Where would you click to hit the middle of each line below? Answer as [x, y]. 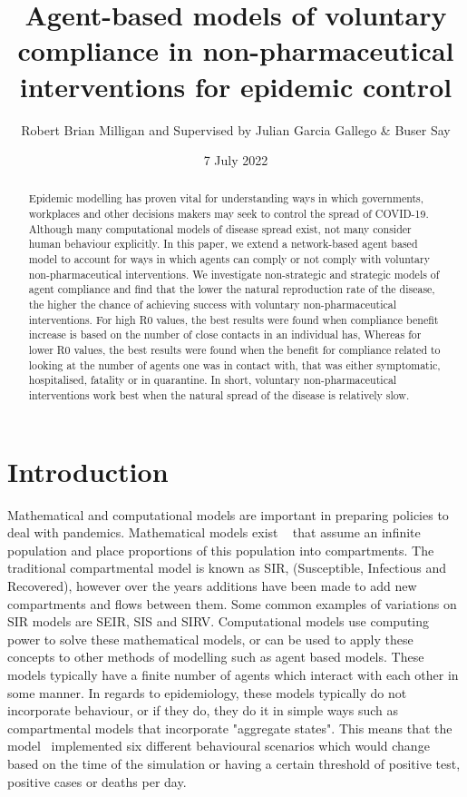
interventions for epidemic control [236, 86]
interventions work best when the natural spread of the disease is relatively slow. [219, 395]
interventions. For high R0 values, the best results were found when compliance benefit [233, 319]
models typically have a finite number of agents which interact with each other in [233, 674]
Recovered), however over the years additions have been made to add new [212, 585]
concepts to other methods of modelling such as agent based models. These [216, 657]
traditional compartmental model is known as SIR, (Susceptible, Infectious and [227, 568]
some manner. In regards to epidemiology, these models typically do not [207, 692]
